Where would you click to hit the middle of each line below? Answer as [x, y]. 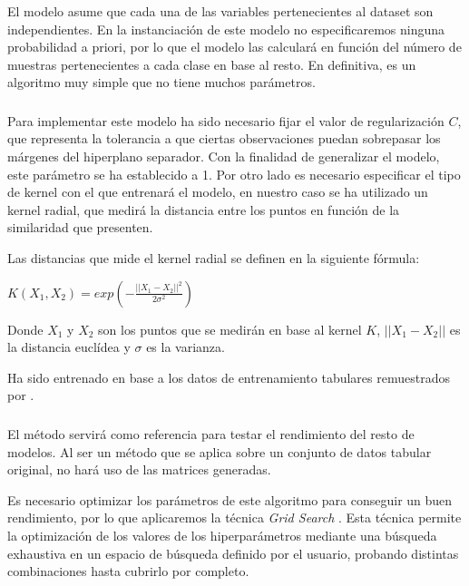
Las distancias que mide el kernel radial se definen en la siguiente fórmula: [214, 258]
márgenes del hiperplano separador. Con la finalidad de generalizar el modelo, [224, 156]
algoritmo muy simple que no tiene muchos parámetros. [161, 82]
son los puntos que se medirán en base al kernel [230, 329]
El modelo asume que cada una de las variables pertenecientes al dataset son [220, 11]
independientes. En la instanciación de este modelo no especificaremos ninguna [226, 29]
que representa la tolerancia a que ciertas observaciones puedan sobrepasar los [224, 138]
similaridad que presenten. [80, 227]
